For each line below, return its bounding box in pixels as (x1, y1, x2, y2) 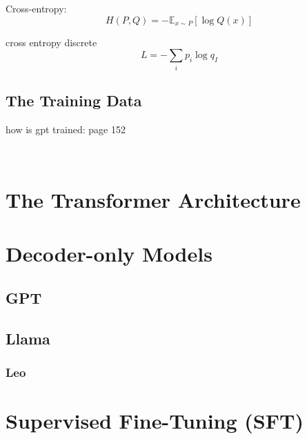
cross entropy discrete (6, 35, 97, 49)
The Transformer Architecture (6, 186, 301, 214)
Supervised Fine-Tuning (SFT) (6, 407, 304, 435)
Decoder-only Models (6, 240, 212, 268)
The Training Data (6, 89, 142, 110)
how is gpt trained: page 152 (6, 121, 126, 136)
